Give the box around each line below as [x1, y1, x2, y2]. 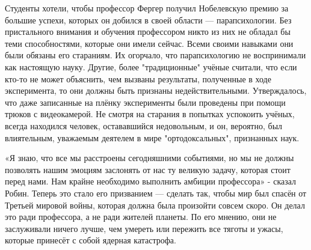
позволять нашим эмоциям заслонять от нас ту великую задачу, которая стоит [5, 163, 291, 175]
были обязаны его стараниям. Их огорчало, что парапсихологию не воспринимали [5, 49, 306, 61]
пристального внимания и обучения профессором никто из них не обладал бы [5, 25, 291, 38]
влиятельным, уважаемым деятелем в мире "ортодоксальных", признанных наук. [5, 131, 300, 144]
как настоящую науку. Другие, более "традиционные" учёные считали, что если [5, 60, 297, 73]
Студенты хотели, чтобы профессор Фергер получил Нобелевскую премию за [5, 2, 289, 14]
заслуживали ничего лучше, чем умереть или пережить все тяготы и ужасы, [5, 222, 283, 234]
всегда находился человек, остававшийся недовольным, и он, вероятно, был [5, 119, 283, 132]
